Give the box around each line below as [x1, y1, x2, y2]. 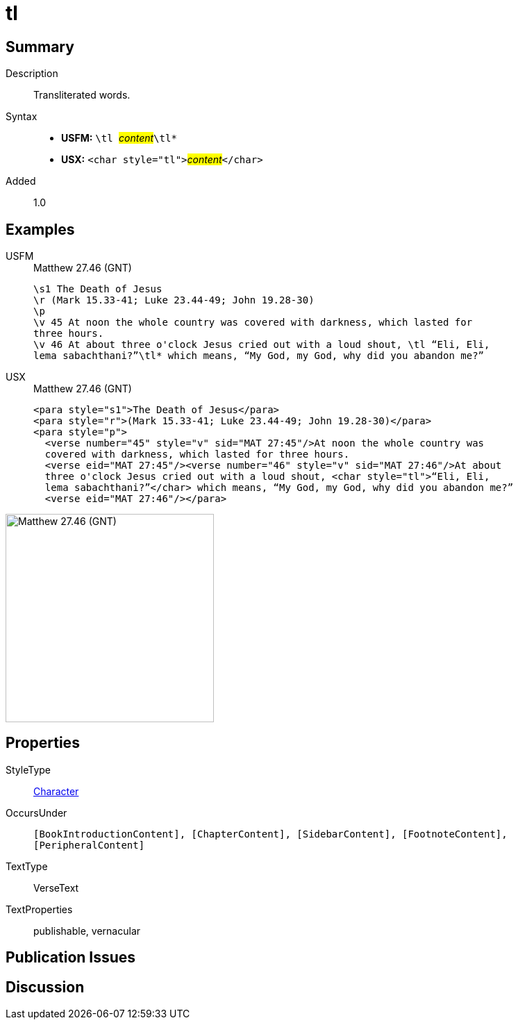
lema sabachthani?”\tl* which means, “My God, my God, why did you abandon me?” [33, 350, 485, 362]
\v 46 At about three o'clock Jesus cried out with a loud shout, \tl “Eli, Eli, [33, 339, 490, 351]
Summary [6, 37, 74, 56]
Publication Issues [6, 949, 136, 967]
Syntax [6, 110, 37, 123]
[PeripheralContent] [33, 839, 145, 851]
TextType [6, 860, 48, 872]
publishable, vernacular [33, 924, 141, 937]
